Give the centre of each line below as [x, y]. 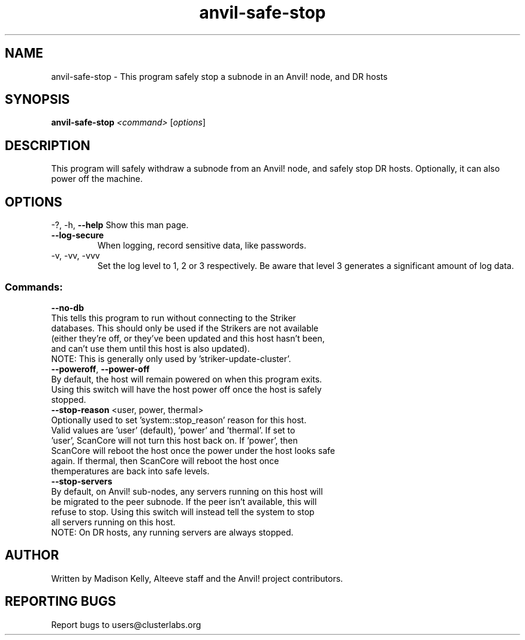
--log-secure [78, 235]
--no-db [67, 307]
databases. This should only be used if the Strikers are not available [185, 328]
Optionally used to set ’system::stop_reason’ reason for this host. [179, 420]
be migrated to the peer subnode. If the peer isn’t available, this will [184, 501]
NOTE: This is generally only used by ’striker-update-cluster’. [171, 358]
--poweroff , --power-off [100, 369]
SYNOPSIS [37, 100]
